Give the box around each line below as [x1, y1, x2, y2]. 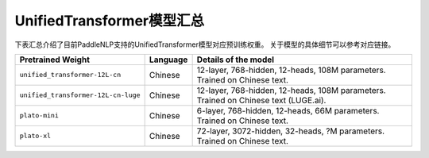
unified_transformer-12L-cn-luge [19, 91, 141, 99]
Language [149, 54, 188, 65]
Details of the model [196, 54, 274, 65]
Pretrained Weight [19, 54, 91, 65]
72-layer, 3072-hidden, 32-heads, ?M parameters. [196, 125, 385, 137]
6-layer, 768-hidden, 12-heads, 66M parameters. [196, 105, 380, 116]
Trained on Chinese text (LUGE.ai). [196, 94, 327, 106]
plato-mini [19, 111, 60, 120]
